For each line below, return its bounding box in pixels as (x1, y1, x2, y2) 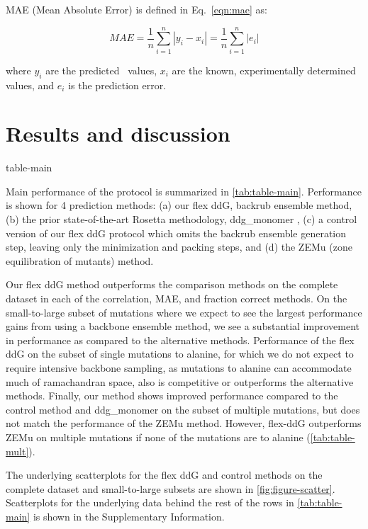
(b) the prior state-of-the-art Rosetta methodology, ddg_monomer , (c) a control (6, 212, 357, 227)
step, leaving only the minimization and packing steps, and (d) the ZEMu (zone (6, 239, 352, 254)
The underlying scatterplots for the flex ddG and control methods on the (6, 467, 323, 482)
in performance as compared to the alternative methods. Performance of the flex (6, 332, 355, 347)
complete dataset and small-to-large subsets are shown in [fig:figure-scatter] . (6, 481, 335, 496)
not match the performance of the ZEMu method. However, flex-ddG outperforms (6, 416, 362, 431)
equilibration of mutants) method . (6, 253, 154, 268)
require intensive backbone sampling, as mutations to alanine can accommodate (6, 360, 352, 375)
